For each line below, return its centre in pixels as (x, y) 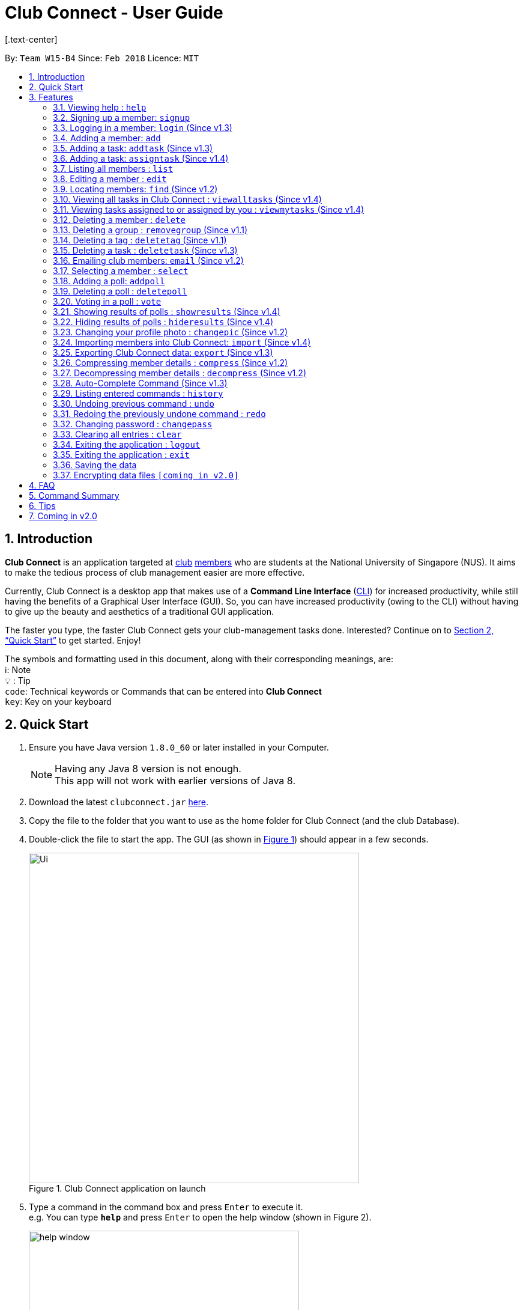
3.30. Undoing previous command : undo (134, 403)
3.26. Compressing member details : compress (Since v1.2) (171, 362)
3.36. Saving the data (95, 465)
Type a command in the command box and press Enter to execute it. (166, 1207)
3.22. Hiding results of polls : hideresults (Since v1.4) (163, 321)
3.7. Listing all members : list (113, 168)
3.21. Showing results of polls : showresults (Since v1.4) (167, 311)
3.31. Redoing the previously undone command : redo (159, 413)
